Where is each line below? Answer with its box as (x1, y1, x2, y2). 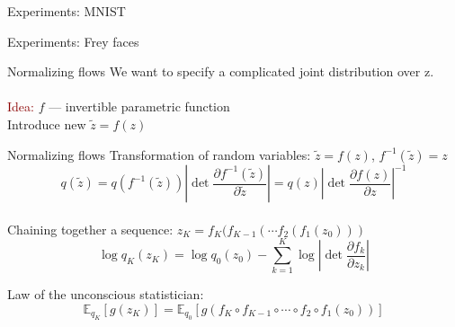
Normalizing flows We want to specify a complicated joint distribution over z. (7, 62, 434, 81)
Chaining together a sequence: (7, 219, 174, 238)
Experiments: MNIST (7, 2, 126, 20)
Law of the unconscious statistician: (7, 285, 204, 304)
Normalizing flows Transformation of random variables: (7, 145, 311, 163)
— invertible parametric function (49, 97, 230, 116)
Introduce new (7, 114, 86, 133)
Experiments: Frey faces (7, 31, 139, 50)
